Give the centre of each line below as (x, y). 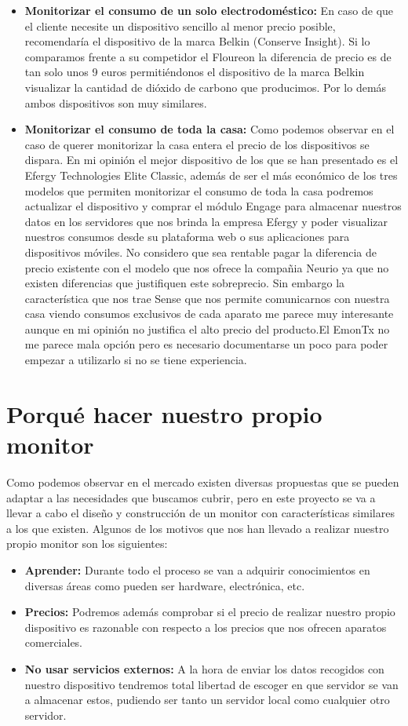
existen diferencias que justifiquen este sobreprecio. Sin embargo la (185, 283)
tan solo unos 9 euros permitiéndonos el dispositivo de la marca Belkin (195, 72)
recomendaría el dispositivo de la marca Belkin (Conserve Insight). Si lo (197, 41)
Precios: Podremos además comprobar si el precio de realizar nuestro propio (210, 612)
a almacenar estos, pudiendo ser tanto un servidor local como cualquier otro (207, 700)
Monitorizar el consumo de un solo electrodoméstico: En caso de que (209, 10)
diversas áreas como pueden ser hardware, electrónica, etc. (165, 585)
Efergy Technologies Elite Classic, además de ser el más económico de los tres (211, 175)
